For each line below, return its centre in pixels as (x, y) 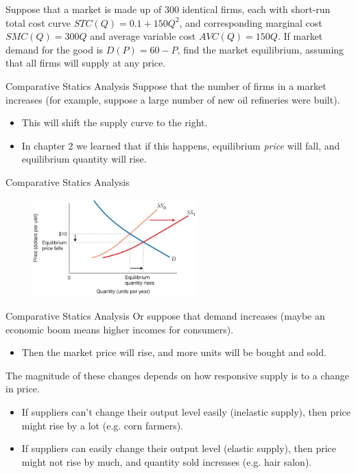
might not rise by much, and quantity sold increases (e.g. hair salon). (167, 461)
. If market (300, 36)
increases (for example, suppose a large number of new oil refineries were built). (173, 99)
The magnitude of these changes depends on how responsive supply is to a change (178, 375)
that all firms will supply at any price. (86, 63)
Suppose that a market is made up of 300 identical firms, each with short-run (168, 9)
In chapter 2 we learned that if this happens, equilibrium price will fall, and (181, 145)
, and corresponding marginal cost (251, 22)
